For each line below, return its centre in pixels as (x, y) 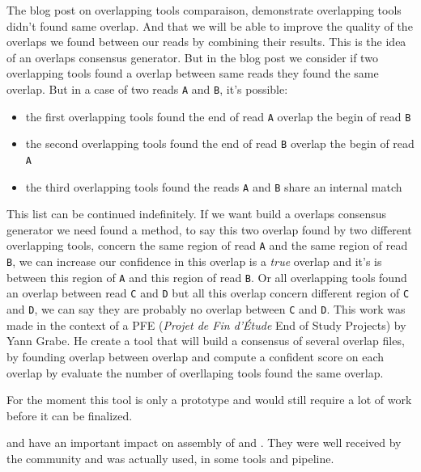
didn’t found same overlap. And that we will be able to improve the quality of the (210, 25)
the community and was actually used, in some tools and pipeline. (170, 458)
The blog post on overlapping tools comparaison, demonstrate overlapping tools (204, 10)
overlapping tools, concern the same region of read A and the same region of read (207, 245)
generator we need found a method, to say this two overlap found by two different (209, 229)
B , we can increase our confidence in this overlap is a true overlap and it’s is (194, 261)
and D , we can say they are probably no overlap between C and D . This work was (206, 309)
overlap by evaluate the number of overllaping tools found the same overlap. (195, 372)
